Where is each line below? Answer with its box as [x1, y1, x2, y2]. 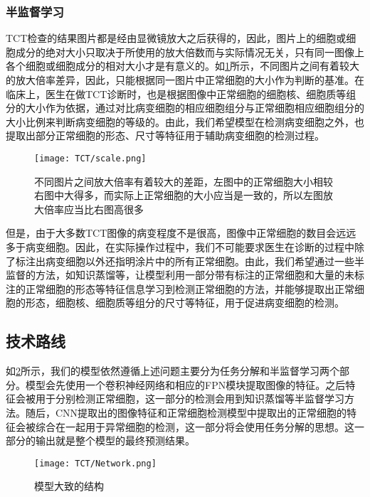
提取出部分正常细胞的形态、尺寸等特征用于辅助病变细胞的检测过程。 [6, 128, 324, 143]
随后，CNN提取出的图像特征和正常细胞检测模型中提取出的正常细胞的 [25, 405, 347, 419]
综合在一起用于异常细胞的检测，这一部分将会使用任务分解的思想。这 [35, 419, 354, 434]
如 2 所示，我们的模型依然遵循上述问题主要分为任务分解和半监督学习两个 [6, 363, 339, 378]
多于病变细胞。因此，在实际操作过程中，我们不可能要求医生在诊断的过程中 [6, 240, 354, 254]
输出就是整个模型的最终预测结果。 [35, 433, 195, 448]
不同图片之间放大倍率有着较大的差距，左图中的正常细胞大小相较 [34, 173, 333, 188]
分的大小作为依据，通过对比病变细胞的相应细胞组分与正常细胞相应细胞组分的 [6, 100, 364, 115]
